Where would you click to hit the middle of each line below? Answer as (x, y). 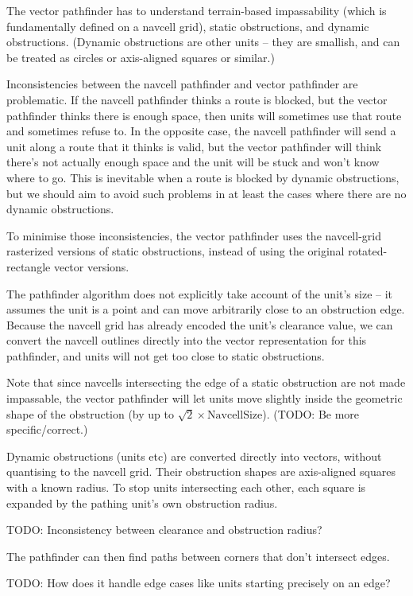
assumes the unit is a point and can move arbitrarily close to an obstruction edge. (206, 309)
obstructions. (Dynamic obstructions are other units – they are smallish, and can (203, 42)
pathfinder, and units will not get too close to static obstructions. (166, 355)
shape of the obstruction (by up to (90, 413)
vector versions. (91, 266)
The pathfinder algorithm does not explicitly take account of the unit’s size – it (200, 293)
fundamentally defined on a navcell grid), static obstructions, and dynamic (188, 26)
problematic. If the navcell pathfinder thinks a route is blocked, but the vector (197, 99)
